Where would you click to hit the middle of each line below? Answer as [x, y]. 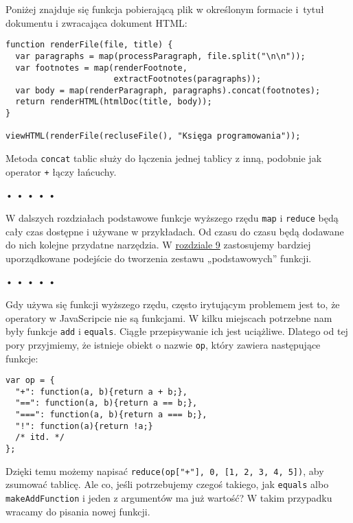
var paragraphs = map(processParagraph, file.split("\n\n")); [160, 56]
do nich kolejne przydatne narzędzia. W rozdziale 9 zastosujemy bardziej [158, 245]
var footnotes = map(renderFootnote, [101, 68]
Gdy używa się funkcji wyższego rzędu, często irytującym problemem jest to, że [173, 304]
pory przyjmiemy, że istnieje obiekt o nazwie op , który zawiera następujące [163, 344]
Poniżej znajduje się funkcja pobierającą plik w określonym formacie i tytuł [165, 9]
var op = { [30, 381]
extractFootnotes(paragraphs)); [187, 79]
